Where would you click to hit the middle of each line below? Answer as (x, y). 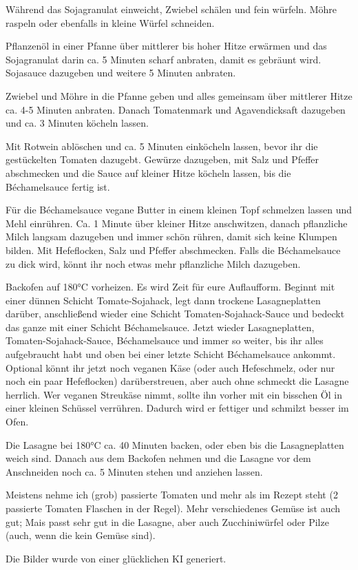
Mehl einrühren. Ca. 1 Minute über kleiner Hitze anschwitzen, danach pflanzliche (177, 223)
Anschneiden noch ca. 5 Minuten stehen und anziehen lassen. (134, 471)
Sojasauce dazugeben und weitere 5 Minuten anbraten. (121, 73)
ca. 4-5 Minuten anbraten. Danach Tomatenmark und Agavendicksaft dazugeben (176, 109)
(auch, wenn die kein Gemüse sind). (81, 535)
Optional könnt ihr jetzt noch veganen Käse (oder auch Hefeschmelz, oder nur (170, 367)
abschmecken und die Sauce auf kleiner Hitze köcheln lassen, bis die (148, 172)
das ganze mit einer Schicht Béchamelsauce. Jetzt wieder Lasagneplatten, (160, 327)
